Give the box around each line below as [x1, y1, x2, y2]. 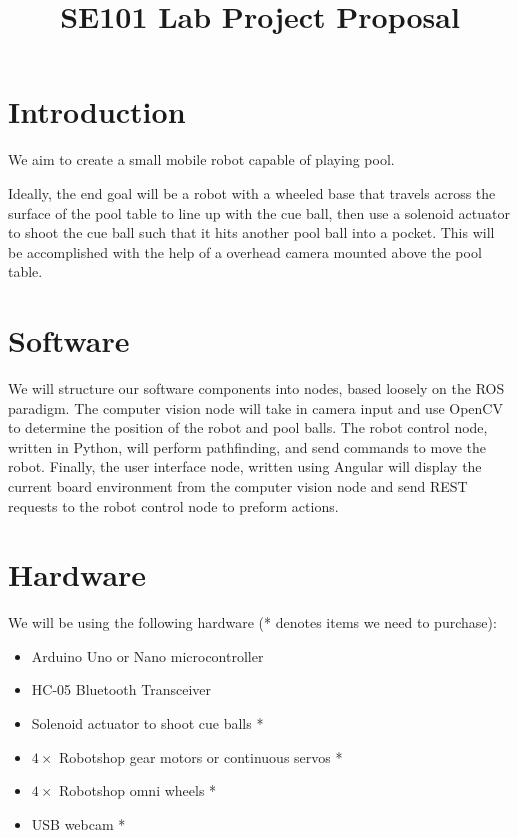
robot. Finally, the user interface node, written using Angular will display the [8, 456, 482, 477]
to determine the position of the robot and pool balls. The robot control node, [8, 417, 488, 438]
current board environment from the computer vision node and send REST [8, 475, 468, 496]
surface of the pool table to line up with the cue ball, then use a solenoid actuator [8, 202, 510, 223]
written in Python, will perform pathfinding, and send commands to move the [8, 436, 487, 457]
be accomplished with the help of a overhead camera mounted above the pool [8, 241, 482, 262]
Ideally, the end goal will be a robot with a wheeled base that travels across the [8, 182, 496, 203]
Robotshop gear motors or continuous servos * [59, 746, 343, 767]
